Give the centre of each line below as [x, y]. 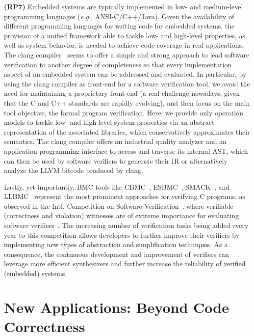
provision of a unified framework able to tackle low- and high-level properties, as [125, 35]
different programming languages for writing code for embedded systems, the [119, 26]
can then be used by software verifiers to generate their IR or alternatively [116, 160]
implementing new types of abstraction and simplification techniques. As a [116, 244]
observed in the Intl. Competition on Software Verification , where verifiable [119, 206]
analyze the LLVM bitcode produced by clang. [74, 170]
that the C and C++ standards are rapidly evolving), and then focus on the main [127, 102]
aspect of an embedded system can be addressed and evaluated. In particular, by [125, 74]
